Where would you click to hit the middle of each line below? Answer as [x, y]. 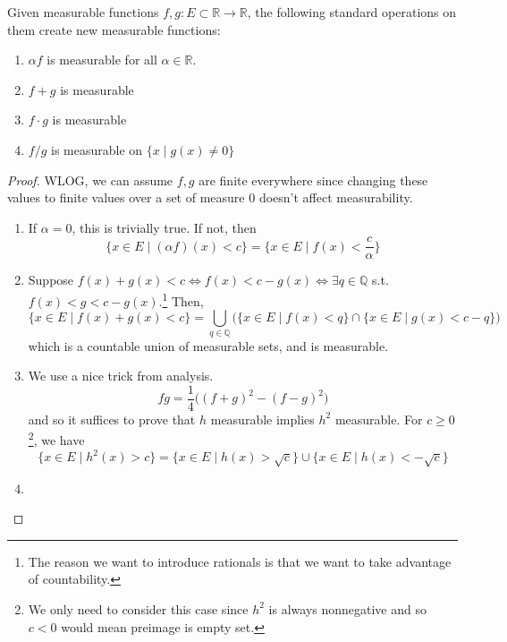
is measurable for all [102, 60]
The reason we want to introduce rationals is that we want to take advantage [240, 561]
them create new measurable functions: [114, 29]
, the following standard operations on [352, 12]
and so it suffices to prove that [112, 419]
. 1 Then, [181, 300]
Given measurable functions [83, 12]
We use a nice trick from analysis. [121, 376]
